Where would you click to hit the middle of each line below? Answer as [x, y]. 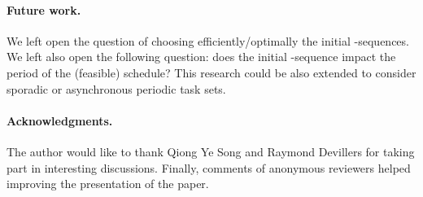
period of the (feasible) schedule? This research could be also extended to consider [211, 72]
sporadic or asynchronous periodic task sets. [116, 88]
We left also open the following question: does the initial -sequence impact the [201, 57]
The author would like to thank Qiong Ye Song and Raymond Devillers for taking [211, 151]
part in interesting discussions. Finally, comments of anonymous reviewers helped [209, 167]
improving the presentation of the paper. [108, 184]
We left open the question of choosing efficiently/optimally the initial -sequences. [208, 40]
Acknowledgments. [60, 120]
